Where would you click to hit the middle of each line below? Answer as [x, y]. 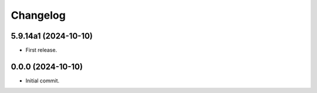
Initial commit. [43, 80]
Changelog [38, 15]
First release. [41, 50]
